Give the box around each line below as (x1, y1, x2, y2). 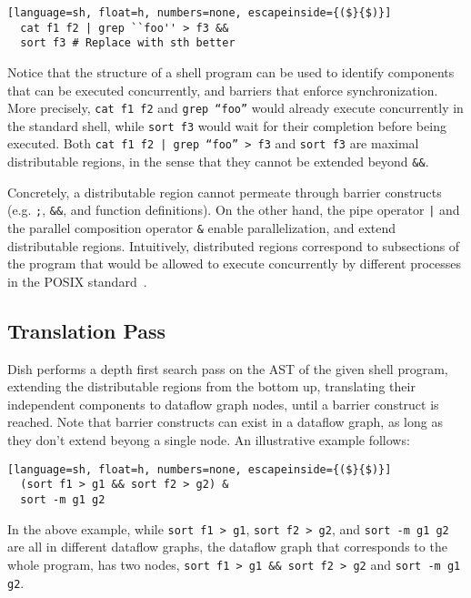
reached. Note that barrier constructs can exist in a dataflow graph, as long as (7, 412, 443, 431)
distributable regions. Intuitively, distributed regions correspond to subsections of (7, 236, 460, 255)
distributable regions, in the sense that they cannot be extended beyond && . (7, 152, 429, 171)
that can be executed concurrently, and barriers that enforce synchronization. (7, 80, 438, 99)
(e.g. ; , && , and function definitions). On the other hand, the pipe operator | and (7, 200, 460, 219)
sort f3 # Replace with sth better (20, 36, 235, 50)
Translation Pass (7, 316, 166, 344)
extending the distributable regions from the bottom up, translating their (7, 377, 416, 396)
